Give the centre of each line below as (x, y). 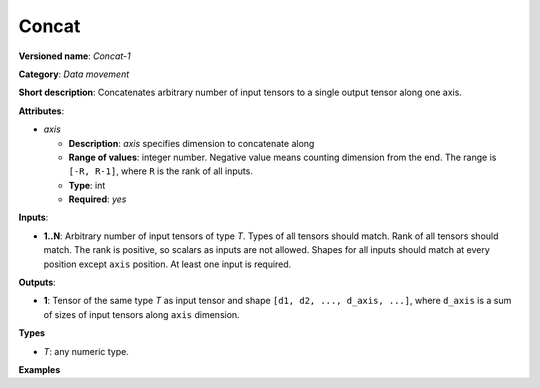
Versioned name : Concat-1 (74, 56)
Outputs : (37, 282)
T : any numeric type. (86, 351)
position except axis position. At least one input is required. (167, 264)
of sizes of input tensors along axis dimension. (141, 314)
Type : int (87, 185)
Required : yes (97, 199)
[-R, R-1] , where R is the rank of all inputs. (161, 171)
